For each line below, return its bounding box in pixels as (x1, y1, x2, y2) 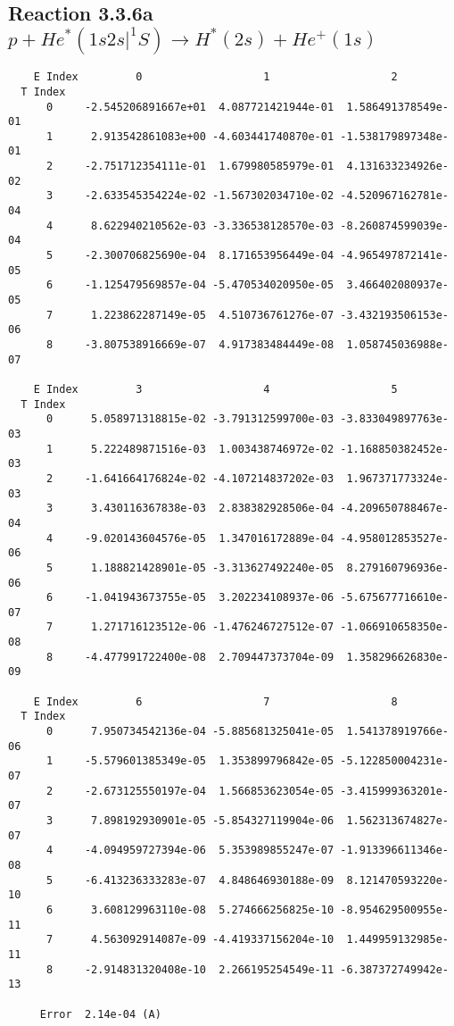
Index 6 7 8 (45, 695, 398, 708)
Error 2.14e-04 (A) (39, 1007, 161, 1021)
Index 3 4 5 (45, 382, 398, 396)
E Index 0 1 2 (33, 71, 398, 84)
